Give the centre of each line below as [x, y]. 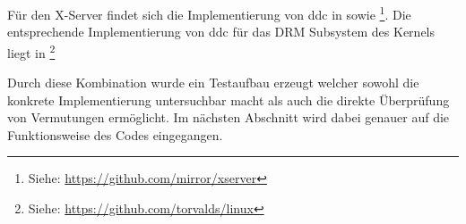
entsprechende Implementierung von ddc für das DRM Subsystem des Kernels [221, 32]
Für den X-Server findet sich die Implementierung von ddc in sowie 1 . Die [209, 13]
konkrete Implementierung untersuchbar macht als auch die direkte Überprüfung [229, 100]
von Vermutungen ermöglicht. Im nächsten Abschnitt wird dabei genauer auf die [229, 117]
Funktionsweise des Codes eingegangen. [115, 134]
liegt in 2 [31, 51]
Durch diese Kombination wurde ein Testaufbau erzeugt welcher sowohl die [213, 83]
